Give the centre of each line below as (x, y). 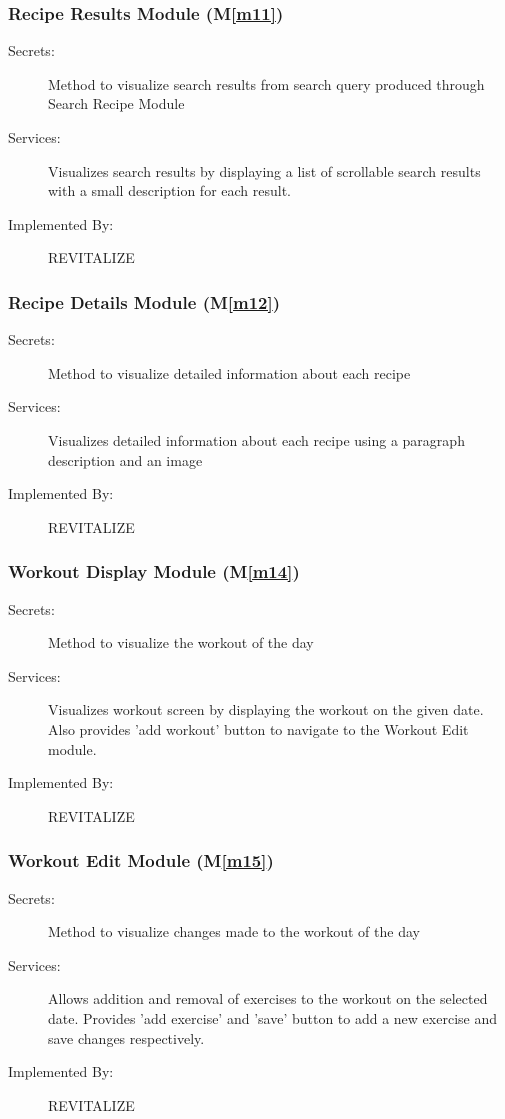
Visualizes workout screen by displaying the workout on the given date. (266, 709)
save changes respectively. (126, 1037)
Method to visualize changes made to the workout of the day (234, 931)
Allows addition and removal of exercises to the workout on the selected (268, 998)
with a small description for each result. (170, 190)
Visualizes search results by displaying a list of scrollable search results (264, 170)
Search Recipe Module (116, 103)
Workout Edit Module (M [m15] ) (141, 860)
